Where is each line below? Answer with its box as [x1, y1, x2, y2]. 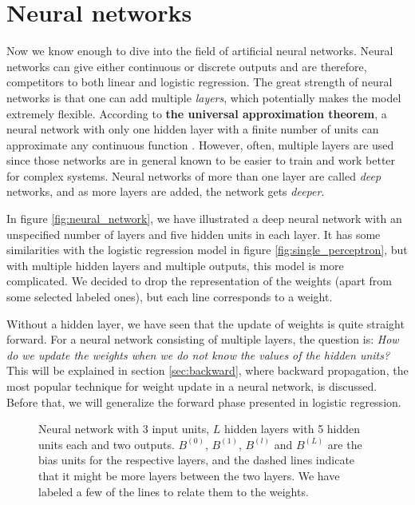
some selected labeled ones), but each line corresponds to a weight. [6, 288, 333, 305]
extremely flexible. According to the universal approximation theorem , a [6, 105, 387, 121]
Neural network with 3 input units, [38, 420, 210, 437]
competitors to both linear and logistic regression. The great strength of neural [6, 74, 393, 90]
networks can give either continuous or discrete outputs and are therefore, [6, 58, 367, 74]
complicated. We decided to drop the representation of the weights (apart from [6, 272, 392, 289]
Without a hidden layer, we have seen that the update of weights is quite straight [6, 315, 405, 332]
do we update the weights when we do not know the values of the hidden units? [6, 346, 390, 363]
